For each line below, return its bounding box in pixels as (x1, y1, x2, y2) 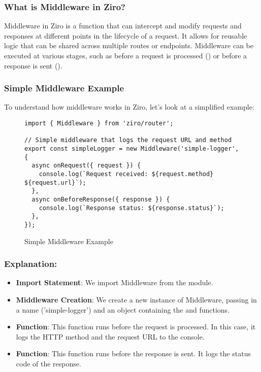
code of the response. (16, 358, 81, 368)
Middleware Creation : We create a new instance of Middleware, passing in (16, 294, 257, 305)
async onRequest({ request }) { (31, 162, 141, 170)
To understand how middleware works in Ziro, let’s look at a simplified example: (4, 102, 254, 112)
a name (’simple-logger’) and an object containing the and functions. (16, 304, 230, 315)
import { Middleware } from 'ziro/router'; (24, 120, 174, 127)
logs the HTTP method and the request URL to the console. (16, 331, 205, 342)
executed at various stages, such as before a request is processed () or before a (4, 50, 247, 60)
